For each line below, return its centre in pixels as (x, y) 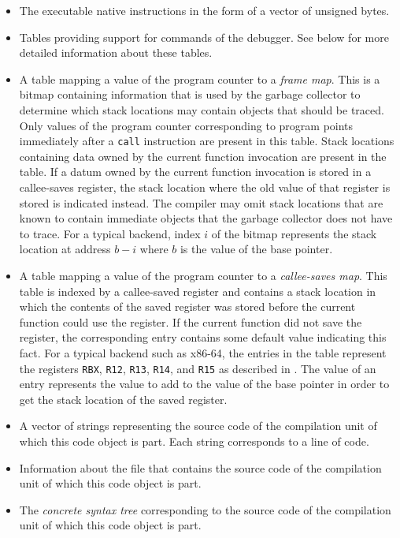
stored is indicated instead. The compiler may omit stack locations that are (201, 202)
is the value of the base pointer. (256, 249)
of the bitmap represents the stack (294, 233)
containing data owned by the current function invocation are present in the (203, 156)
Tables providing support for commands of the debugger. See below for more (204, 37)
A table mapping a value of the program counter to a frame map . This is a (200, 78)
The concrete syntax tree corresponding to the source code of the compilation (205, 509)
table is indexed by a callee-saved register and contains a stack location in (198, 291)
